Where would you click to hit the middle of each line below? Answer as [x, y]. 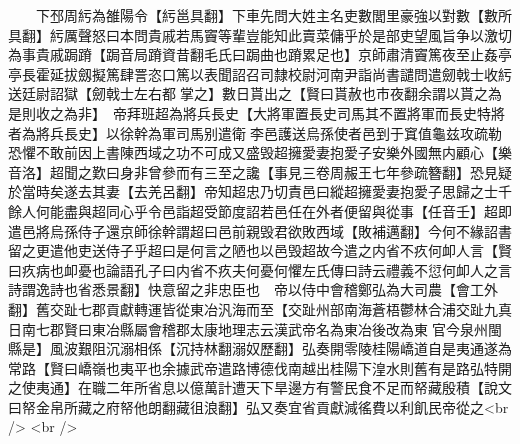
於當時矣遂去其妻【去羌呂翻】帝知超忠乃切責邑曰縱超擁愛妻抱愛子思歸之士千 [260, 191]
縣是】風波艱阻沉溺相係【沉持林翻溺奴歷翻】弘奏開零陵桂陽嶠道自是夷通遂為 [260, 348]
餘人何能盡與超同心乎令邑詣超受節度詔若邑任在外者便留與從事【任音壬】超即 [260, 210]
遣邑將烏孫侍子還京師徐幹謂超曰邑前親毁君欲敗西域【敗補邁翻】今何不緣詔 [253, 230]
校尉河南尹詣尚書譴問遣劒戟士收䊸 [399, 73]
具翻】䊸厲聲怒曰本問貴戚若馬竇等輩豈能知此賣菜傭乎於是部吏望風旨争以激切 [260, 34]
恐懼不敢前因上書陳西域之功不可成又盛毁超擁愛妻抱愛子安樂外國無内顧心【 [253, 152]
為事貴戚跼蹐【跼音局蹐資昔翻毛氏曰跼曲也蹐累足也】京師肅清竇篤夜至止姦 [253, 54]
